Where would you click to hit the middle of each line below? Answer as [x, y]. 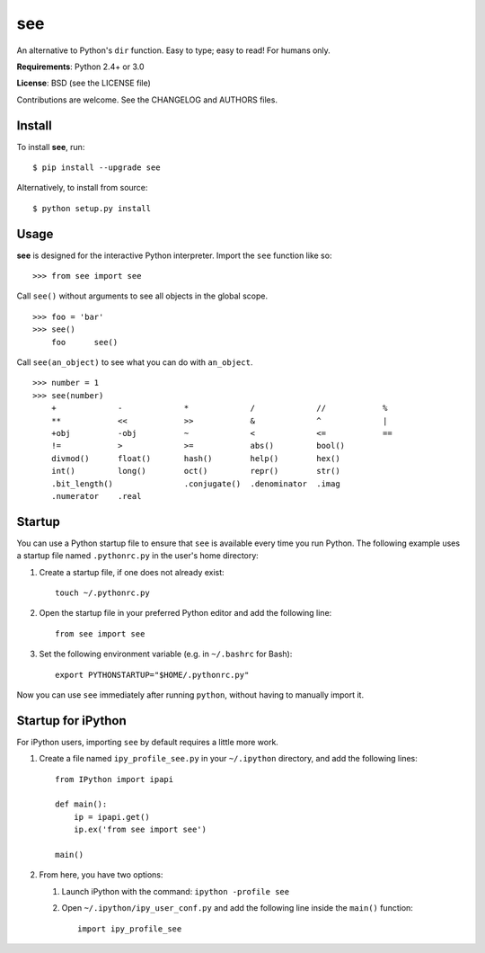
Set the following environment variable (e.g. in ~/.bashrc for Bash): [166, 654]
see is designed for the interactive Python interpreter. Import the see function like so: [174, 255]
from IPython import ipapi [115, 779]
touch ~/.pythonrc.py [102, 593]
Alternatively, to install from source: [82, 188]
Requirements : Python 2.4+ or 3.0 [80, 67]
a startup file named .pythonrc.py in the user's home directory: [138, 556]
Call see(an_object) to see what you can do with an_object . [135, 362]
